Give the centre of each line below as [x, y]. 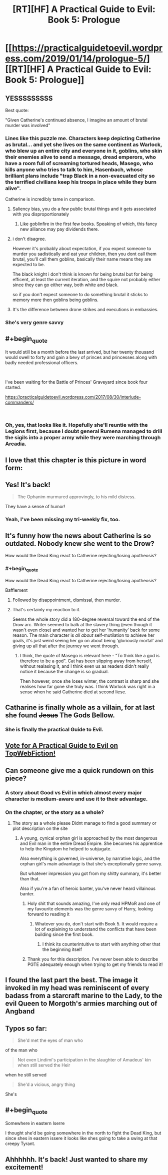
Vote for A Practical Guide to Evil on [62, 746]
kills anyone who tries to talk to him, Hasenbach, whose [74, 170]
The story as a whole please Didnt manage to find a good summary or [84, 823]
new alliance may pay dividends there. [59, 229]
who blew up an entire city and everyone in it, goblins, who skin [84, 151]
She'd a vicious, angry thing [46, 1084]
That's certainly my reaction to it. [46, 609]
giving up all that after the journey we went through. [66, 646]
